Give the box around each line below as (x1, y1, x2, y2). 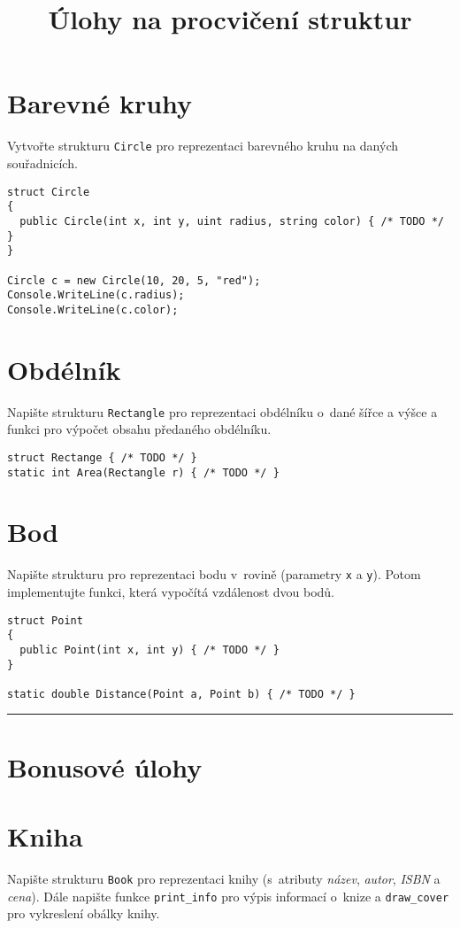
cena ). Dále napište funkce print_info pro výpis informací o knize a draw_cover (7, 886, 449, 905)
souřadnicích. (7, 153, 78, 172)
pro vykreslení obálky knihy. (7, 904, 160, 923)
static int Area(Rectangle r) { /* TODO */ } (7, 466, 280, 479)
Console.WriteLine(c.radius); (7, 289, 185, 302)
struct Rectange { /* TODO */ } (7, 451, 197, 464)
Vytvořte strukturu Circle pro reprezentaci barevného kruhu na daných (7, 136, 399, 155)
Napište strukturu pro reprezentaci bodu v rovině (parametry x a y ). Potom (7, 565, 421, 584)
